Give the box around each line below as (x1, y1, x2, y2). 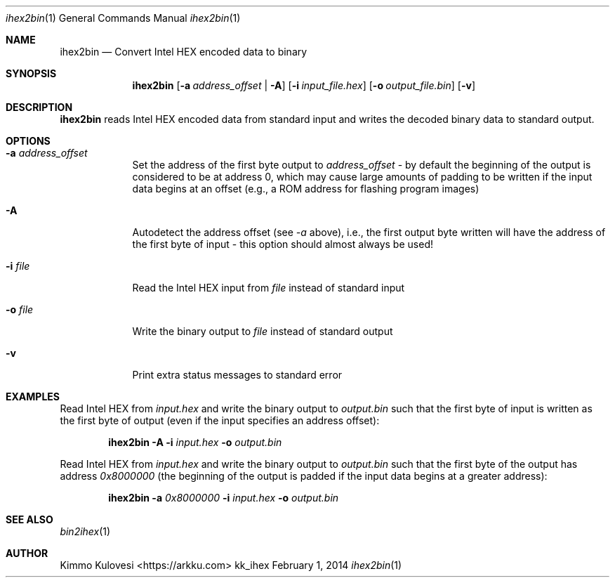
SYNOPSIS (6, 67, 57, 79)
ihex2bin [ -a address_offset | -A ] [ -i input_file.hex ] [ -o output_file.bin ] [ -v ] (132, 79, 475, 91)
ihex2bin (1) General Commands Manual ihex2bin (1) (6, 12, 241, 24)
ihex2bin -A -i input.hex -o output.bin (108, 436, 282, 448)
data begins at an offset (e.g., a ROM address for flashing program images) (132, 183, 480, 195)
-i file (6, 260, 30, 272)
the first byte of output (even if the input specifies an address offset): (60, 414, 380, 426)
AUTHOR (6, 547, 48, 559)
